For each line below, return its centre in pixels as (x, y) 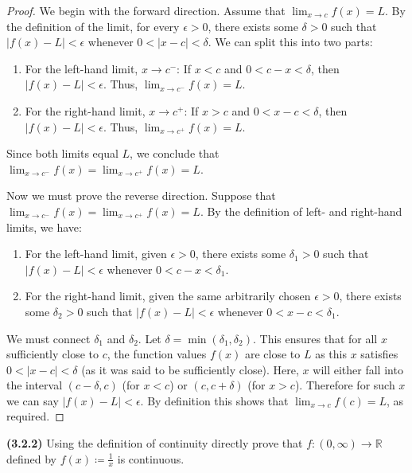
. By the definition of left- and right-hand (301, 211)
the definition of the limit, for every (93, 26)
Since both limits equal (62, 153)
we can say (33, 400)
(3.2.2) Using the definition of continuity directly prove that (155, 443)
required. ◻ (35, 416)
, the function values (157, 354)
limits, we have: (44, 227)
